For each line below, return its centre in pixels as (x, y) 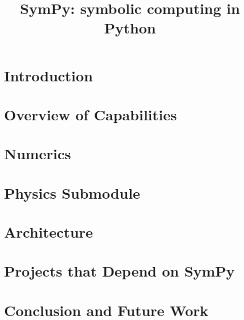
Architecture (48, 232)
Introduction (48, 75)
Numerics (37, 154)
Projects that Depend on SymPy (119, 271)
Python (130, 28)
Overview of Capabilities (90, 114)
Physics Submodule (72, 192)
